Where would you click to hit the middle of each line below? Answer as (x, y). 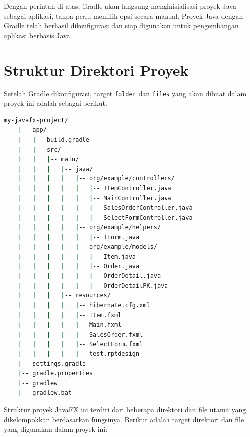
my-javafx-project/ (36, 120)
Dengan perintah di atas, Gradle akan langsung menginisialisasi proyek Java (120, 6)
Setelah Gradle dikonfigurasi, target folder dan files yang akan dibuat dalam (125, 93)
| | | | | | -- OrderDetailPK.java (93, 286)
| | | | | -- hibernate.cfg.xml (84, 306)
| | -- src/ (40, 149)
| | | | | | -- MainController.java (95, 198)
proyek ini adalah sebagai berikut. (56, 103)
